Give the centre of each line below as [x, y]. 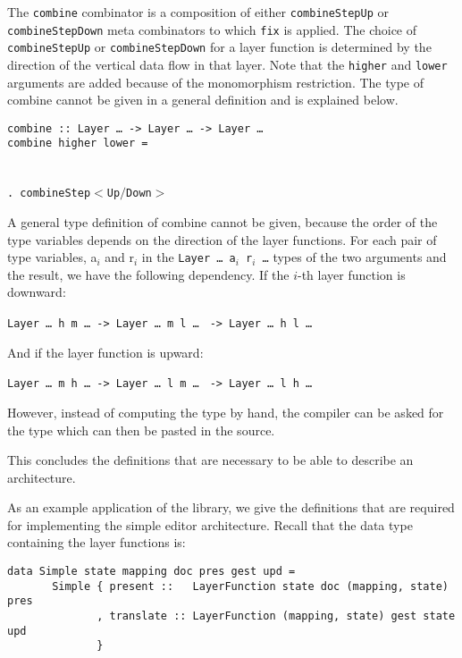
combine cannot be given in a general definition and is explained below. [203, 100]
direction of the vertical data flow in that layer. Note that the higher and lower [227, 64]
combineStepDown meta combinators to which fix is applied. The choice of [212, 29]
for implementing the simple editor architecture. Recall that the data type [210, 524]
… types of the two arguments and [354, 257]
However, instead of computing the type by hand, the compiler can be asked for [226, 412]
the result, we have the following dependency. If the [148, 274]
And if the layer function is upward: [105, 352]
